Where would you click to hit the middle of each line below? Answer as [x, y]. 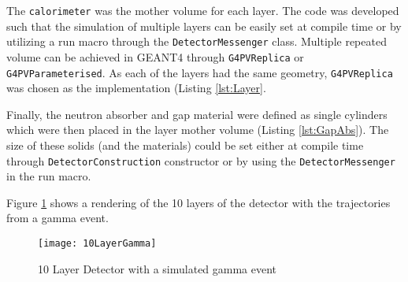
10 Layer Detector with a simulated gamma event [158, 268]
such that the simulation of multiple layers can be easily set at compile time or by [204, 26]
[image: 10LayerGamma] [97, 244]
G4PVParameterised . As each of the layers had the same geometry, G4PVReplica [200, 72]
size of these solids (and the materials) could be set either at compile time [185, 145]
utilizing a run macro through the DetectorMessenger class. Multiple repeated [197, 41]
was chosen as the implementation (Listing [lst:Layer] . [136, 88]
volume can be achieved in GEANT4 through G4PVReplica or [155, 56]
